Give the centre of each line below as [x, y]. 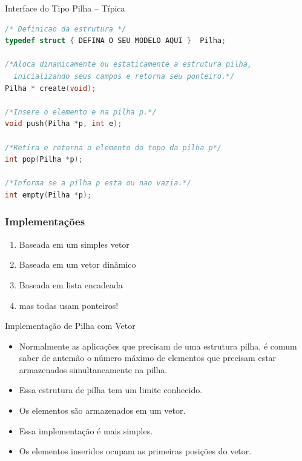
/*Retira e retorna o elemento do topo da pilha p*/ [113, 148]
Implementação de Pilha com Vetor [70, 326]
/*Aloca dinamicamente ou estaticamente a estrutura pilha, [129, 65]
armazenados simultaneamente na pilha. [93, 369]
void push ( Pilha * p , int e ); [64, 124]
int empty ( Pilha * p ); [48, 195]
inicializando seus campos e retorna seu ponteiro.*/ [124, 76]
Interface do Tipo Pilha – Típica [65, 8]
